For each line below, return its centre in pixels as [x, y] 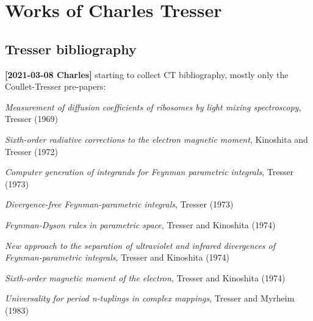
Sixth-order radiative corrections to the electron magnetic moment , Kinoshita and [156, 139]
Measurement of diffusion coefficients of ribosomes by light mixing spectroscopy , [153, 106]
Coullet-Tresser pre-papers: [56, 86]
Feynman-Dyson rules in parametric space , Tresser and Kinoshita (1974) [140, 224]
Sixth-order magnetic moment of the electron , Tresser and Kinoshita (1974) [145, 277]
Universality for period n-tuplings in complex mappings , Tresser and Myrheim [150, 298]
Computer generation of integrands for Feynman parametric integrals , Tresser [149, 172]
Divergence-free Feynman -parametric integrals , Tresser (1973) [119, 204]
